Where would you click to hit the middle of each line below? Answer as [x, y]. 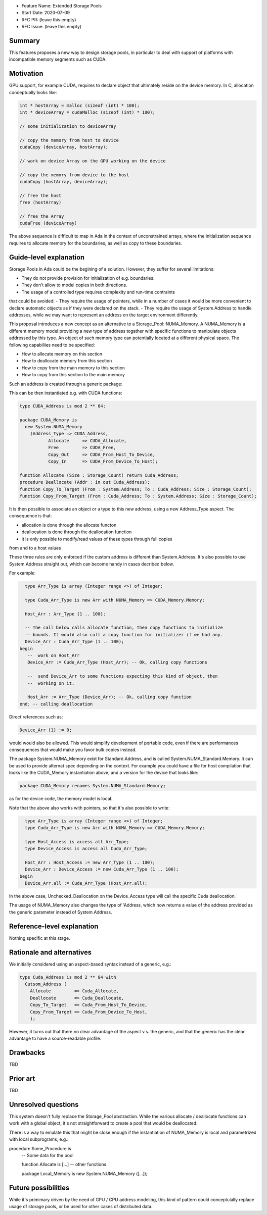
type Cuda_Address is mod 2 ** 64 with [68, 977]
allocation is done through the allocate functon [69, 525]
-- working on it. [51, 683]
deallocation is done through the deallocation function [77, 532]
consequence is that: [30, 516]
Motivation [26, 74]
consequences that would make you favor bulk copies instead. [73, 750]
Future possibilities [39, 1188]
